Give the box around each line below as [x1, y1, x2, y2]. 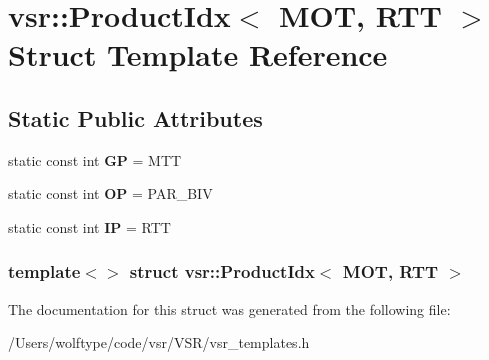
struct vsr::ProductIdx [129, 259, 315, 284]
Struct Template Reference [8, 34, 388, 75]
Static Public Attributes [8, 102, 263, 133]
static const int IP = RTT [8, 216, 171, 237]
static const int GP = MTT [8, 149, 182, 170]
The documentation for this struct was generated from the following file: [8, 298, 451, 319]
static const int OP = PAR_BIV [8, 183, 213, 204]
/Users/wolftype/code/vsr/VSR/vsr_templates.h [8, 332, 310, 353]
